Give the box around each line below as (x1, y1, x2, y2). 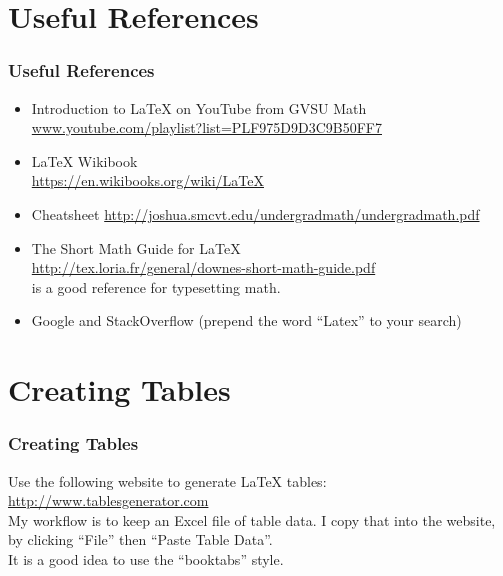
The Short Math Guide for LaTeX (31, 237, 241, 258)
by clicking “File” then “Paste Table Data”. (8, 529, 273, 550)
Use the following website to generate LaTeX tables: (8, 470, 327, 491)
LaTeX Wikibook (31, 150, 138, 171)
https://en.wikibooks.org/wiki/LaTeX (31, 170, 264, 191)
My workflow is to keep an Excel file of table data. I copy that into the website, (8, 509, 496, 530)
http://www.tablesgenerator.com (8, 490, 209, 511)
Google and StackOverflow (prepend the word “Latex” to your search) (31, 310, 462, 331)
